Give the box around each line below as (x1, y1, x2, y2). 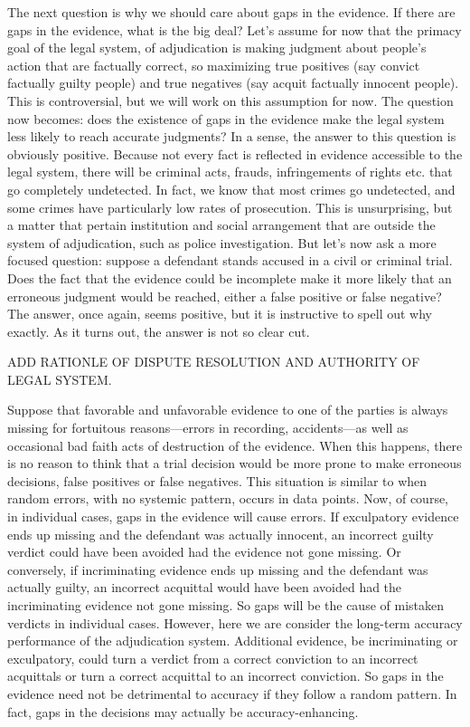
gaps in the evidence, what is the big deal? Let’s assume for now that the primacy (7, 20, 462, 39)
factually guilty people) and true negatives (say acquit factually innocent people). (7, 73, 459, 92)
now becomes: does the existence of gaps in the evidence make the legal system (7, 109, 445, 128)
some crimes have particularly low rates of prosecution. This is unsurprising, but (7, 197, 453, 216)
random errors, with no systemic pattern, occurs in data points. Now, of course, (7, 489, 449, 508)
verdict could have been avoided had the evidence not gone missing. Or (7, 542, 401, 561)
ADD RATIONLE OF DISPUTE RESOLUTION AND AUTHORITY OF (7, 352, 420, 371)
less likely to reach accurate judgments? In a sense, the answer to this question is (7, 127, 456, 146)
